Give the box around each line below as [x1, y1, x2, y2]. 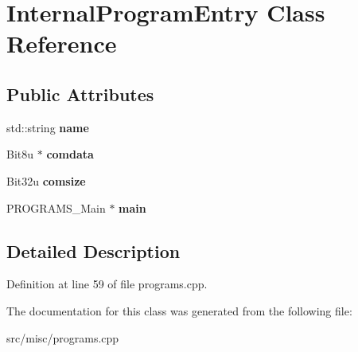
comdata [46, 146, 94, 162]
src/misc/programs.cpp [6, 329, 119, 346]
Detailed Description [6, 238, 181, 263]
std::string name [6, 119, 89, 135]
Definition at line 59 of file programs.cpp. [6, 276, 208, 292]
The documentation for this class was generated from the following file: [6, 302, 352, 319]
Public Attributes [6, 81, 154, 106]
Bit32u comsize [6, 172, 86, 189]
